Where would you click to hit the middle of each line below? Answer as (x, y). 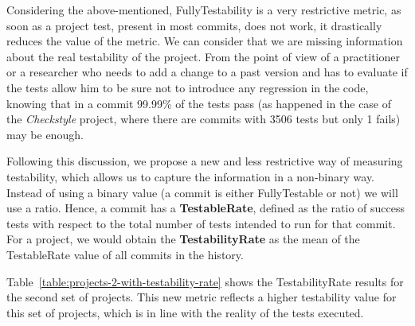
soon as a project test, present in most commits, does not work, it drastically (194, 25)
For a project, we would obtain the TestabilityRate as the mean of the (183, 239)
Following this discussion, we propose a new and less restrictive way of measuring (205, 161)
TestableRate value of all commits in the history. (125, 254)
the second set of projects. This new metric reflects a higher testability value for (202, 297)
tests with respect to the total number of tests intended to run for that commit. (201, 223)
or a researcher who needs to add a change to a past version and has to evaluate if (207, 72)
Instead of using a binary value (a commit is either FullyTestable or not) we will (202, 192)
